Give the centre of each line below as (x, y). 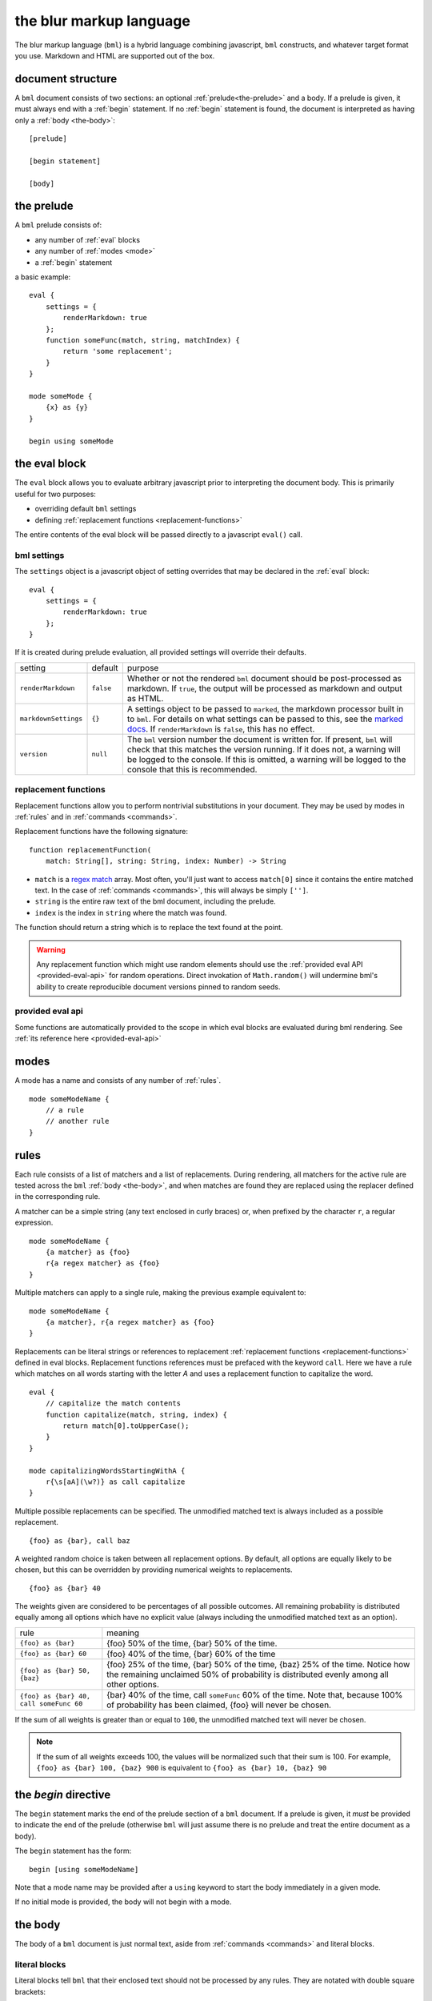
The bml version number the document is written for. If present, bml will (260, 739)
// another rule (77, 1121)
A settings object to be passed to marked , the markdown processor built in (265, 708)
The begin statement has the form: (73, 1851)
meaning (123, 1633)
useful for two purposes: (55, 494)
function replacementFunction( (90, 850)
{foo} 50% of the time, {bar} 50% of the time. (192, 1643)
